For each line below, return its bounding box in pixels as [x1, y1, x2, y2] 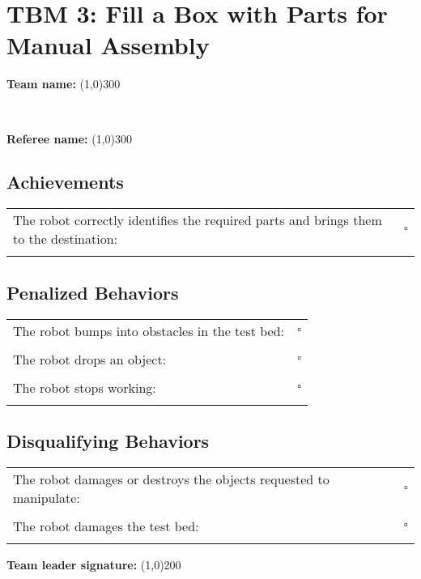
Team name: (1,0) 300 [6, 75, 121, 92]
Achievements [6, 169, 124, 194]
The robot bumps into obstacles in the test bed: [13, 321, 285, 340]
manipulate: [13, 487, 80, 507]
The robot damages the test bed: [13, 516, 199, 535]
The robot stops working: [13, 377, 156, 397]
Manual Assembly [6, 28, 210, 62]
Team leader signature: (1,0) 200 [6, 556, 181, 573]
